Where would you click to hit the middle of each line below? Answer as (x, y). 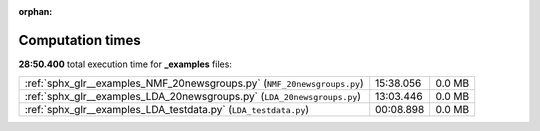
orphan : (35, 11)
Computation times (79, 40)
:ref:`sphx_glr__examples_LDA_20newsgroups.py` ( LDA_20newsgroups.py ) (193, 97)
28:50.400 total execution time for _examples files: (125, 64)
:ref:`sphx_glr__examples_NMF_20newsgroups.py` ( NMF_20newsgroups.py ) (194, 83)
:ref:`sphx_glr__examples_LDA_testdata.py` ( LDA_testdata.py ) (167, 110)
